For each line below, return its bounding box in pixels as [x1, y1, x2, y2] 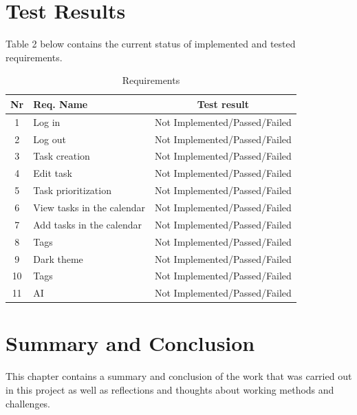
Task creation [33, 149, 90, 163]
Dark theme [33, 251, 83, 266]
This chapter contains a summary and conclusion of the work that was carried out [6, 369, 352, 383]
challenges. [6, 396, 51, 410]
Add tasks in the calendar [33, 217, 142, 231]
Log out [33, 131, 66, 146]
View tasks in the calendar [33, 200, 145, 214]
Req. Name [33, 96, 88, 111]
